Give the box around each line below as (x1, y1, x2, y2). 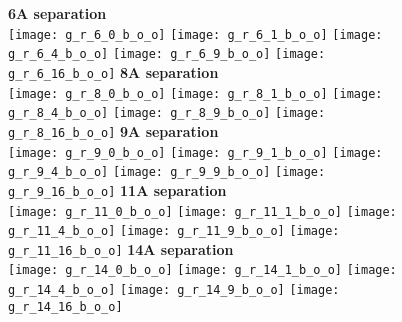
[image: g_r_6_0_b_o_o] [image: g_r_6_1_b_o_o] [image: (8, 27, 383, 42)
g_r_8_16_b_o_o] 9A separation (8, 120, 219, 141)
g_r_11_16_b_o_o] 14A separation (8, 238, 234, 259)
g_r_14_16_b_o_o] (8, 299, 123, 314)
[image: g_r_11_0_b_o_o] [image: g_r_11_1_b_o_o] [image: (8, 204, 397, 219)
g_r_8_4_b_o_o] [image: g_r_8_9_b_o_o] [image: (8, 106, 326, 121)
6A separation (8, 3, 107, 23)
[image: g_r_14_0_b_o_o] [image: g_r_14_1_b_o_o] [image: (8, 263, 397, 278)
